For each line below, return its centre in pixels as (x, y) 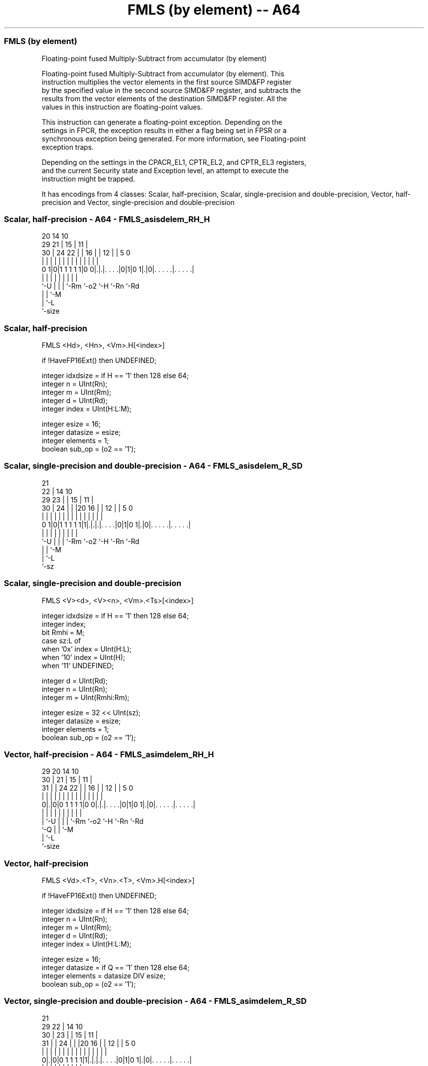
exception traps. (68, 147)
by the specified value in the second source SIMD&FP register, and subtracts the (171, 90)
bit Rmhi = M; (63, 632)
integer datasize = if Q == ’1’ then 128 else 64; (116, 967)
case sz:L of (61, 640)
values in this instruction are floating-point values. (122, 107)
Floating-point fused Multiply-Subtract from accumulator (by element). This (163, 73)
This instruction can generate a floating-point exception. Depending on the (162, 122)
